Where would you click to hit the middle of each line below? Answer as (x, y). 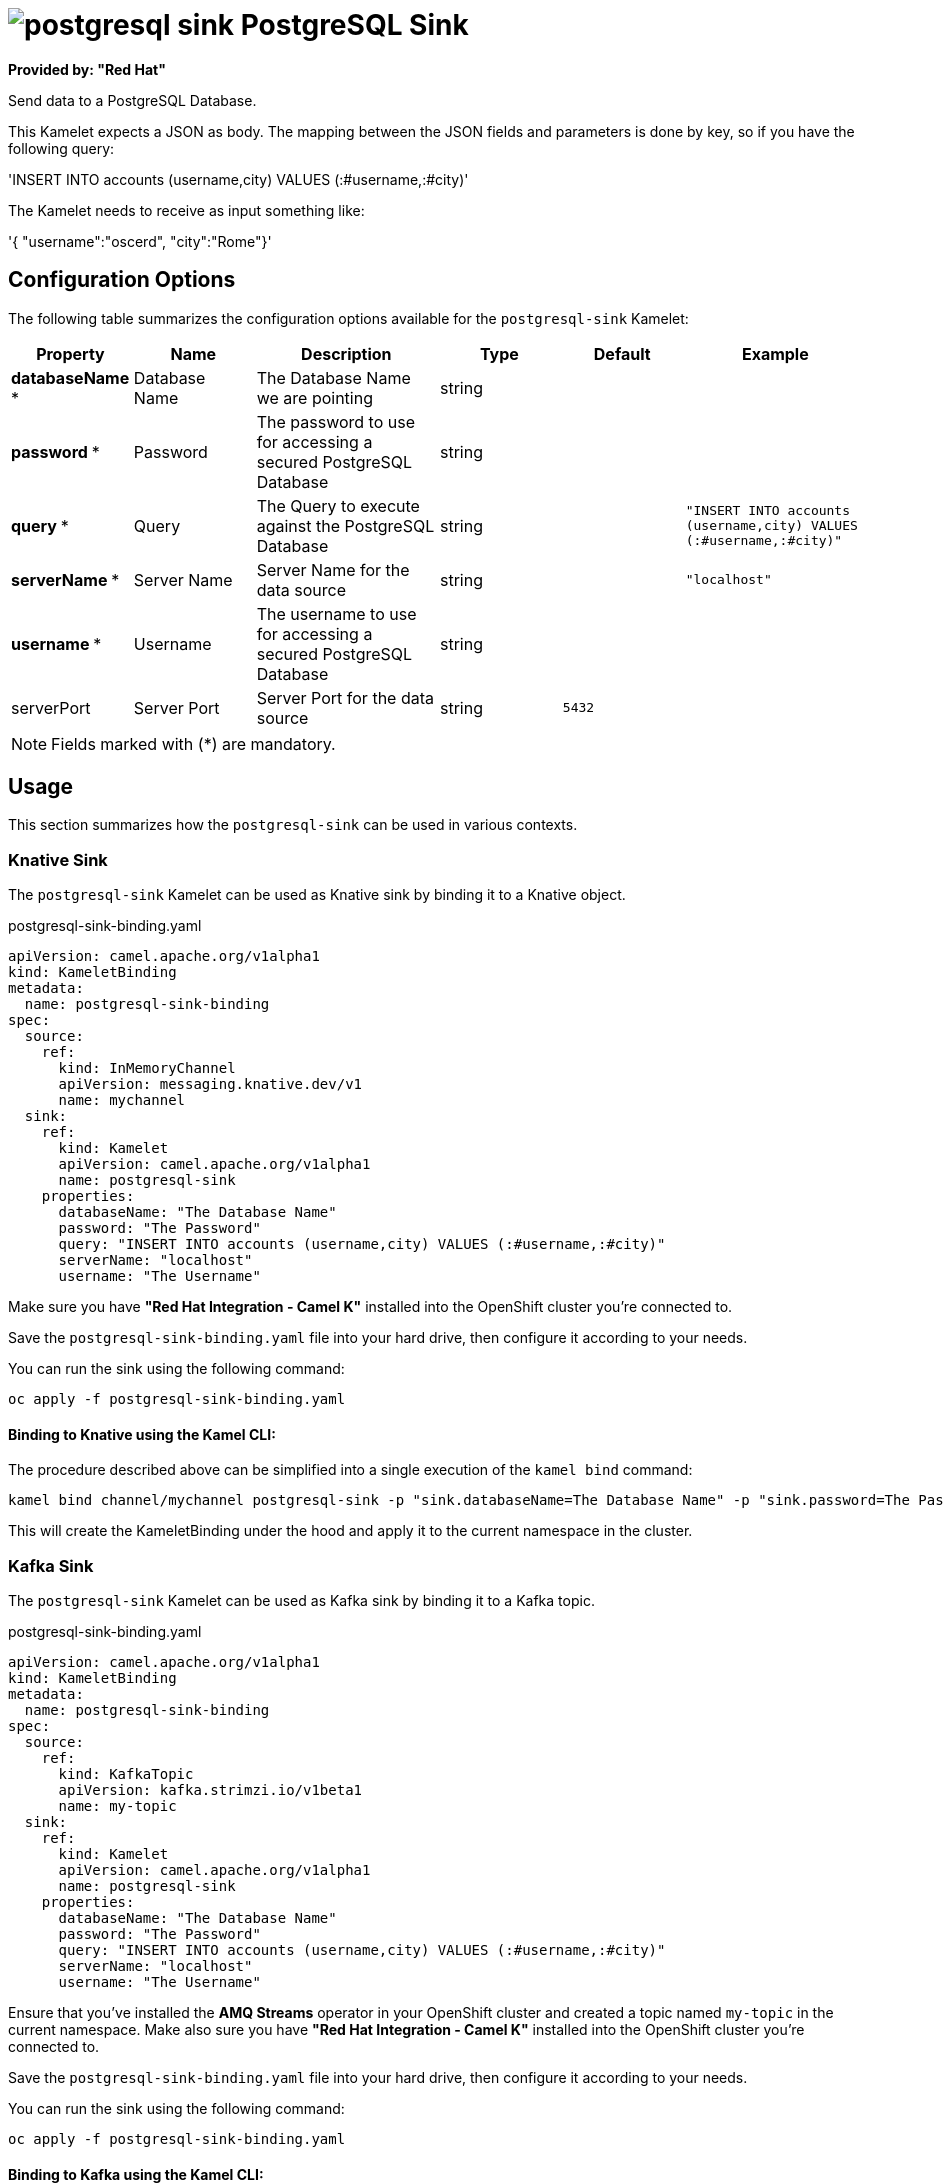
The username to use (336, 613)
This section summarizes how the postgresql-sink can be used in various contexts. (293, 825)
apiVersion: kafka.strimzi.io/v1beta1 (210, 1790)
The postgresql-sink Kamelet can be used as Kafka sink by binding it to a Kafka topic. (301, 1601)
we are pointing (314, 397)
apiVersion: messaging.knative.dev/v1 (210, 1084)
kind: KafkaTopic (126, 1774)
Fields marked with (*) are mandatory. (193, 743)
